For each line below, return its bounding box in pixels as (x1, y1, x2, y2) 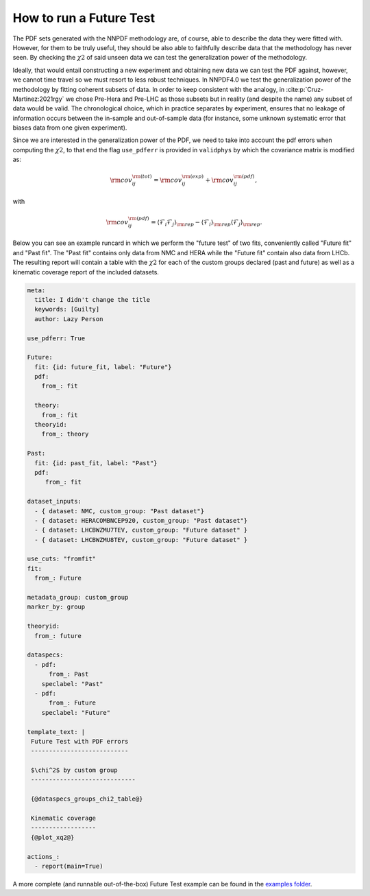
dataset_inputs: (27, 497, 82, 506)
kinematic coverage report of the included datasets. (12, 268, 159, 276)
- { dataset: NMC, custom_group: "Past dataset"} (34, 507, 205, 515)
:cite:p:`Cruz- (285, 85, 324, 93)
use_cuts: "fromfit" (27, 555, 96, 563)
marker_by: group (27, 603, 86, 611)
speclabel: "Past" (41, 680, 103, 687)
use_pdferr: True (27, 334, 86, 342)
